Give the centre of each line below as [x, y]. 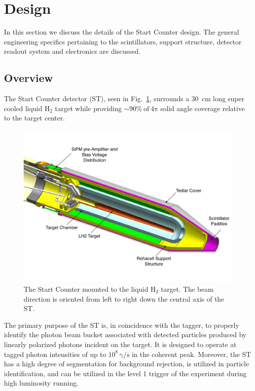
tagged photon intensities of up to [55, 354]
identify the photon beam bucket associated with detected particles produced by [125, 334]
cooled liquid [23, 108]
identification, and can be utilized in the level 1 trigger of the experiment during [125, 373]
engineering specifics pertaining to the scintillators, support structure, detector [123, 41]
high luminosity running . [41, 383]
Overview [29, 78]
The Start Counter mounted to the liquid [86, 289]
